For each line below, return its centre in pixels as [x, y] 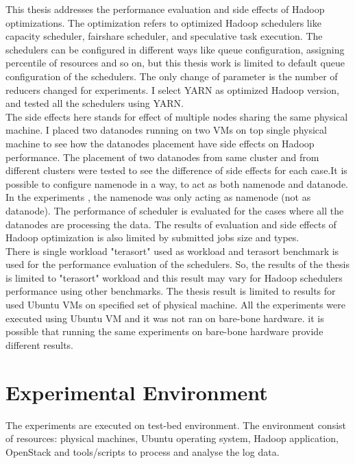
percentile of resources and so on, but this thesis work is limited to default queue [175, 63]
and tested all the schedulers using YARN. [95, 103]
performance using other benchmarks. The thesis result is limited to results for [171, 291]
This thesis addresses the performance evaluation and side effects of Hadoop [165, 9]
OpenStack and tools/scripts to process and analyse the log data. [143, 451]
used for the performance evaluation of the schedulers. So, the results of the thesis [177, 264]
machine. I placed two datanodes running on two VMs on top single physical [166, 130]
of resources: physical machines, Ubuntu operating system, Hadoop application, [172, 438]
